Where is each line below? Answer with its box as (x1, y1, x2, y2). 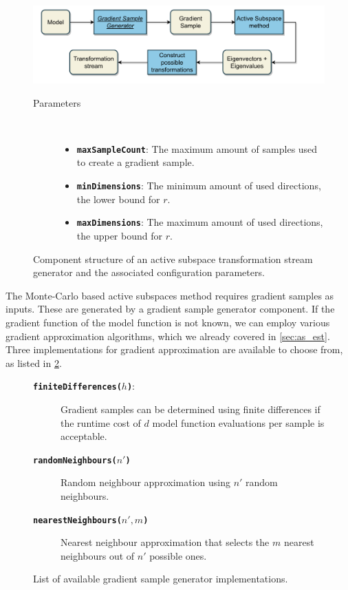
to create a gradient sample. (76, 155, 195, 169)
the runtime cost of (61, 415, 141, 430)
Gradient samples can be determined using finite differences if (61, 401, 320, 416)
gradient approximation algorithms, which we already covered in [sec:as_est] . (6, 328, 330, 343)
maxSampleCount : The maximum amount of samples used (76, 141, 318, 156)
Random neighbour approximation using (61, 475, 230, 489)
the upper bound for (76, 228, 162, 242)
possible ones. (149, 548, 207, 562)
